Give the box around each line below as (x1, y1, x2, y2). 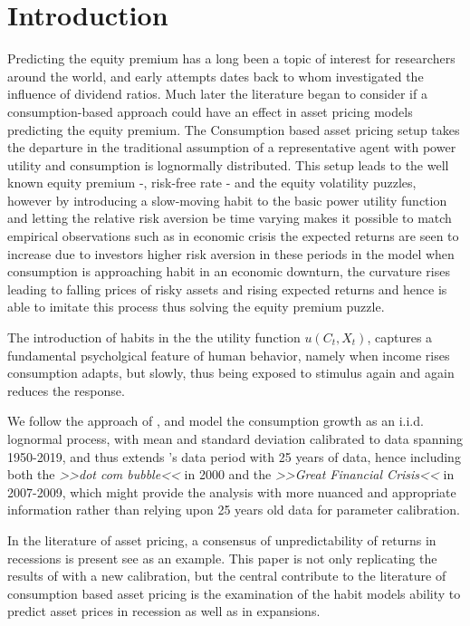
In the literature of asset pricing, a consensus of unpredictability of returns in (7, 530, 436, 549)
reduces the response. (7, 380, 125, 400)
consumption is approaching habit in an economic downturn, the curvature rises (7, 262, 450, 281)
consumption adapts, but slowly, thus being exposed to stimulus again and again (7, 363, 455, 382)
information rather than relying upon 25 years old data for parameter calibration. (7, 500, 460, 519)
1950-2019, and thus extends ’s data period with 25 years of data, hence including (7, 447, 461, 466)
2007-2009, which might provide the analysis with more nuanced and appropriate (7, 482, 456, 501)
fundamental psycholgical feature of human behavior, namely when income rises (7, 345, 450, 364)
